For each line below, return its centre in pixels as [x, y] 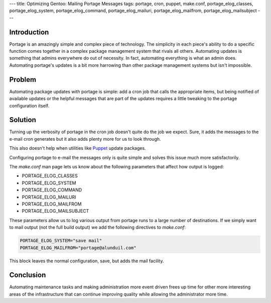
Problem [23, 80]
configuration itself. [29, 106]
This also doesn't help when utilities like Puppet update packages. [78, 148]
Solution [23, 120]
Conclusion [28, 275]
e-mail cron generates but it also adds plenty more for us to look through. [85, 139]
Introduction [29, 32]
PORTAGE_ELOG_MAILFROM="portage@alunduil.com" [78, 248]
